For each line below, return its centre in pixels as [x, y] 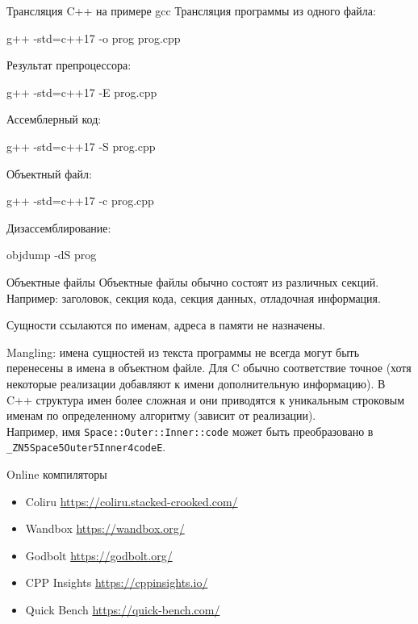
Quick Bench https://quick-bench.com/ [123, 609]
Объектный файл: [49, 173]
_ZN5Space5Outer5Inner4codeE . [86, 447]
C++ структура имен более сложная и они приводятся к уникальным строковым [206, 399]
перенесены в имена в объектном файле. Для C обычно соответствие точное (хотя [209, 368]
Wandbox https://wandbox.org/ [105, 528]
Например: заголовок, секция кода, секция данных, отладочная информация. [194, 297]
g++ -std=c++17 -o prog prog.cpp [94, 38]
